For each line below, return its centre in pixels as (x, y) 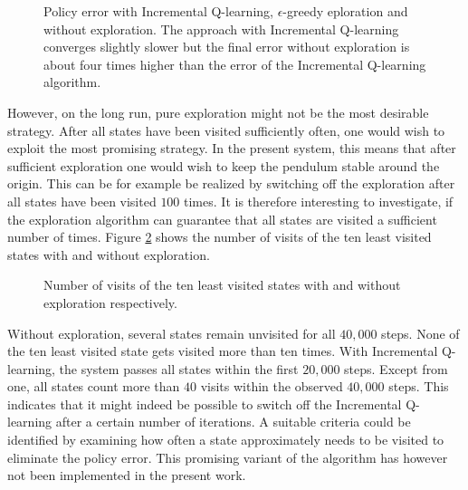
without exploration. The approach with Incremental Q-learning (221, 29)
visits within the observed (272, 386)
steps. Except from (396, 368)
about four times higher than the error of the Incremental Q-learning (235, 64)
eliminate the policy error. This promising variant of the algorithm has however (228, 457)
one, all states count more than (94, 386)
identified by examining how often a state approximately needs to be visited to (226, 440)
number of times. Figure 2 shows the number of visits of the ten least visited (220, 237)
